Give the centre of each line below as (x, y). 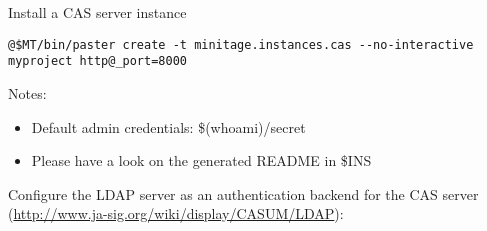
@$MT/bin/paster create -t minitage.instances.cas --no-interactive (241, 44)
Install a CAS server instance (97, 12)
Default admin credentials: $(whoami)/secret (168, 126)
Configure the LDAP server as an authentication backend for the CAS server (243, 193)
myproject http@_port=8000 (97, 61)
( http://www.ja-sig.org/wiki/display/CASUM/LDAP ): (176, 213)
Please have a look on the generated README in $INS (201, 160)
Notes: (27, 92)
